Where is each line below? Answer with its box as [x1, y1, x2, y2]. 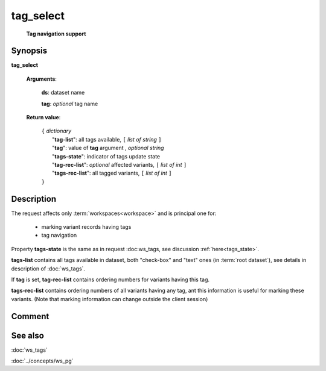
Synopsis [11, 46, 48, 56]
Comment [11, 311, 50, 322]
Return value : [26, 114, 61, 121]
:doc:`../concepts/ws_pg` [11, 357, 74, 364]
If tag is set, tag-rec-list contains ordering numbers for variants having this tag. [11, 276, 210, 283]
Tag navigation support [26, 30, 86, 37]
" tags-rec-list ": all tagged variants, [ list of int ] [52, 169, 172, 177]
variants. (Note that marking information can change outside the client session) [11, 295, 208, 302]
